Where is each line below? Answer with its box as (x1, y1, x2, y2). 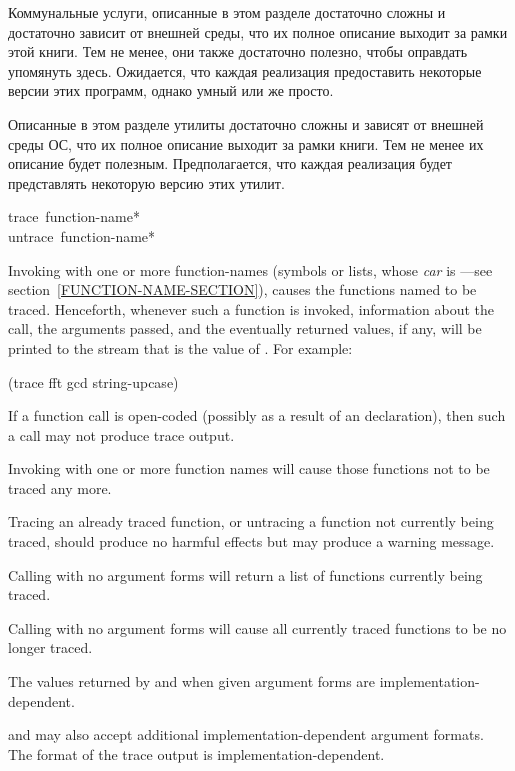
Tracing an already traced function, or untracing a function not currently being (8, 511, 494, 532)
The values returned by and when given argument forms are (8, 671, 376, 692)
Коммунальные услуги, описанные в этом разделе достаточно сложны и (8, 2, 446, 22)
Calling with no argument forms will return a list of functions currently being (8, 564, 483, 585)
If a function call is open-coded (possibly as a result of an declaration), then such (8, 405, 506, 426)
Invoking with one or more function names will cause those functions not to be (8, 458, 490, 479)
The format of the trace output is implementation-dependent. (8, 743, 385, 764)
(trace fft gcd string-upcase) (8, 371, 179, 392)
